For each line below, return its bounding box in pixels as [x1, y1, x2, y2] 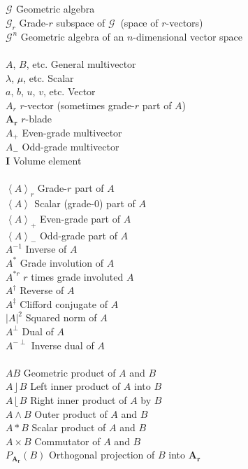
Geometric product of [23, 365, 116, 379]
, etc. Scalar [23, 70, 74, 85]
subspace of [56, 15, 105, 29]
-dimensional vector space [133, 29, 242, 43]
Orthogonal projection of [48, 447, 155, 462]
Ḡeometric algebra [16, 1, 95, 15]
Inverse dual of [31, 337, 94, 352]
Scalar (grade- [34, 195, 94, 210]
